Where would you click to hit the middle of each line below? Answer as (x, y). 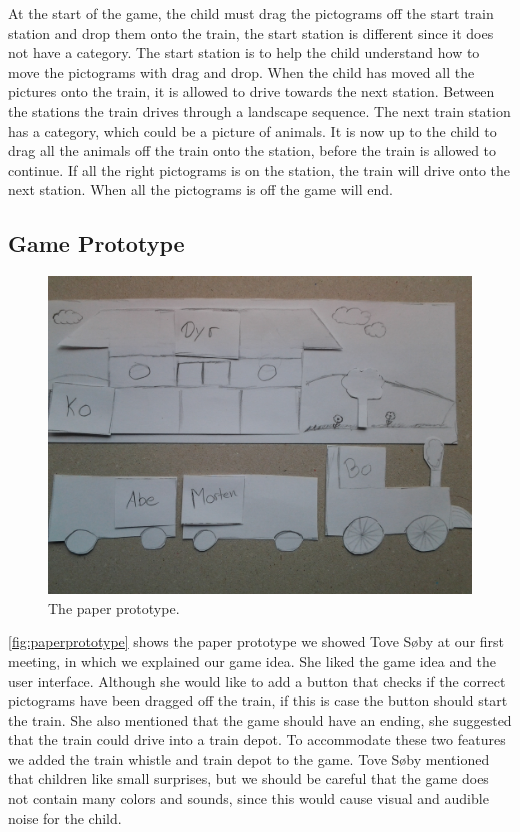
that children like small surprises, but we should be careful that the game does (248, 778)
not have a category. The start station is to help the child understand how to (244, 52)
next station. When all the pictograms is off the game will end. (200, 189)
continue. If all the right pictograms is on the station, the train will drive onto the (259, 169)
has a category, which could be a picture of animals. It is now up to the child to (252, 130)
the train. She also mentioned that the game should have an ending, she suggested (260, 719)
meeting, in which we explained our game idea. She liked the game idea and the (252, 660)
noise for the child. (65, 817)
